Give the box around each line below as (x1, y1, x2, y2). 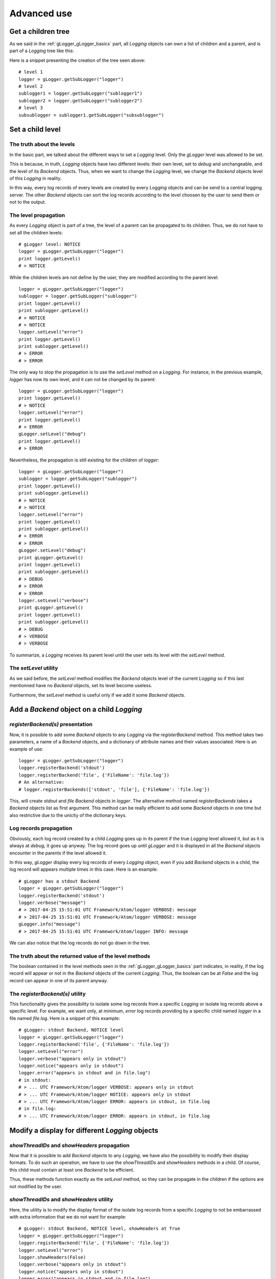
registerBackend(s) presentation (9, 721, 93, 728)
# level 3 (18, 105, 43, 111)
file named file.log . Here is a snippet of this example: (9, 1015, 120, 1021)
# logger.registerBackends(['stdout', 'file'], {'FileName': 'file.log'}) (18, 786, 210, 792)
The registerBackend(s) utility (9, 990, 86, 997)
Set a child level (9, 125, 61, 134)
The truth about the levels (9, 141, 75, 148)
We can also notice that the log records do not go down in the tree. (9, 939, 151, 946)
